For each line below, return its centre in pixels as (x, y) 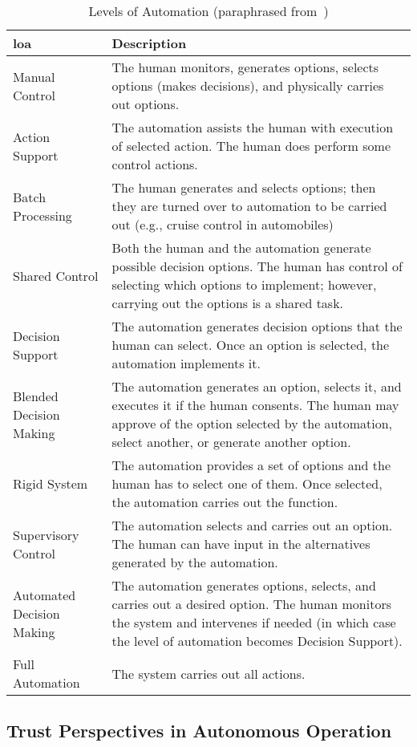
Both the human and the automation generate (241, 248)
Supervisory (46, 534)
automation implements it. (186, 363)
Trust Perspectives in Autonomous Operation (199, 731)
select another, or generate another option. (231, 442)
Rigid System (51, 483)
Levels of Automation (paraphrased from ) (208, 11)
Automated (45, 595)
